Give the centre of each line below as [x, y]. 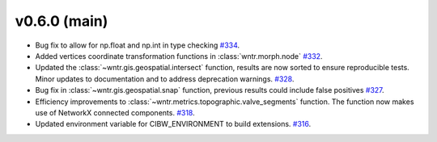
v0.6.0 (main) [62, 21]
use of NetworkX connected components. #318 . [115, 112]
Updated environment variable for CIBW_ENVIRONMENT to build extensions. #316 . [173, 124]
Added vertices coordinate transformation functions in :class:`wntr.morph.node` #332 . [179, 56]
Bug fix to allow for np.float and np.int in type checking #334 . [138, 45]
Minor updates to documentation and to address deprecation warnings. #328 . [165, 79]
